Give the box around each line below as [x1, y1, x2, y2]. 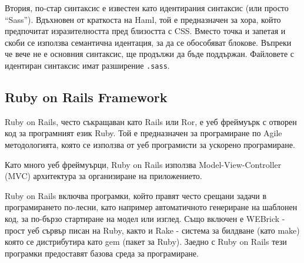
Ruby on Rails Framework [5, 88, 168, 106]
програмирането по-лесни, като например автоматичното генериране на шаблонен [5, 201, 298, 213]
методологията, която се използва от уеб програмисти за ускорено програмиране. [5, 139, 295, 151]
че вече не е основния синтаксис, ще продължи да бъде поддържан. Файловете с [5, 48, 294, 60]
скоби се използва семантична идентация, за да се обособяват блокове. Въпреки [5, 36, 292, 48]
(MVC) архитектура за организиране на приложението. [5, 170, 202, 182]
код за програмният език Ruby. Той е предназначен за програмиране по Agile [5, 127, 282, 139]
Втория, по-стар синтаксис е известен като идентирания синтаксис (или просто [5, 2, 289, 14]
